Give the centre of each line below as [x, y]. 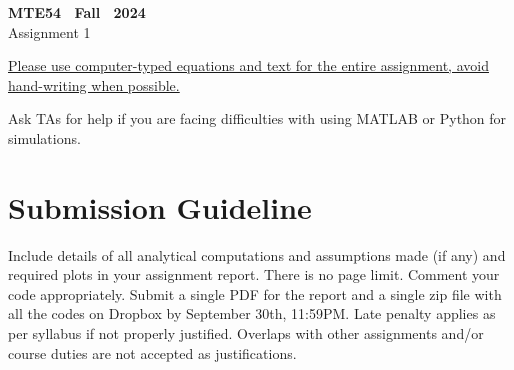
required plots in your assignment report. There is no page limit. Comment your [254, 274]
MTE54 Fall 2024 [77, 12]
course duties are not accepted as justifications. [152, 352]
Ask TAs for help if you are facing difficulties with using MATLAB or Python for [257, 118]
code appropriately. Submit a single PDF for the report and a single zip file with [255, 293]
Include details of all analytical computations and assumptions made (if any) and [257, 254]
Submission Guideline [160, 206]
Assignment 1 [49, 31]
